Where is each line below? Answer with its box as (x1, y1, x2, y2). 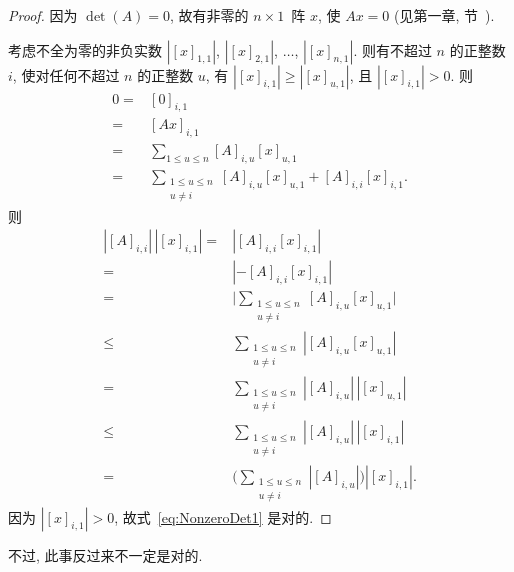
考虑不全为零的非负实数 (8, 39, 162, 60)
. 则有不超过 (353, 39, 432, 60)
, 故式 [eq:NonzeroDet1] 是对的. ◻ (114, 506, 332, 527)
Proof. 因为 (8, 5, 78, 25)
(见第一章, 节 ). (393, 5, 495, 25)
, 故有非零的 (170, 5, 249, 25)
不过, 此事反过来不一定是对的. (8, 544, 203, 565)
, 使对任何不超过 (12, 64, 120, 85)
